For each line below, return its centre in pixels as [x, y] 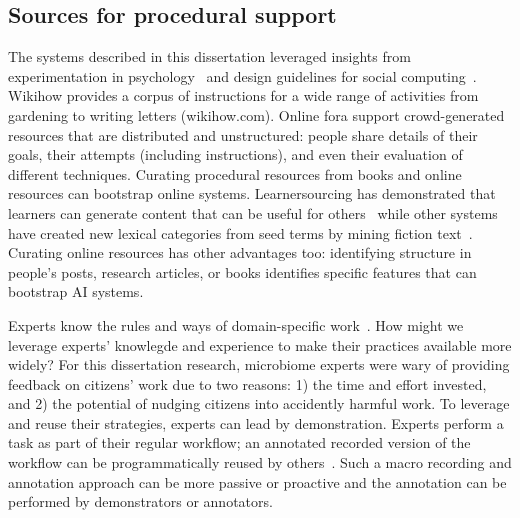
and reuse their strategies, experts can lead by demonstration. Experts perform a [256, 422]
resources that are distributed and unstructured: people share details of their [243, 134]
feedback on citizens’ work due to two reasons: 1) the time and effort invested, [247, 383]
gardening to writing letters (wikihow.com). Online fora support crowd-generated [256, 114]
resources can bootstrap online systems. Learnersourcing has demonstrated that [252, 193]
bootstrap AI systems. [76, 291]
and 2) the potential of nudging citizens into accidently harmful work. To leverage [259, 403]
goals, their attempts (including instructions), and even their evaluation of [235, 154]
